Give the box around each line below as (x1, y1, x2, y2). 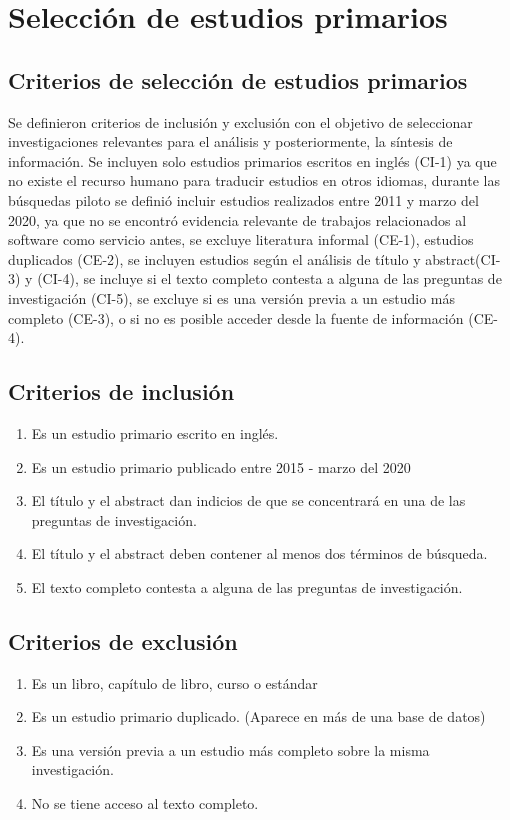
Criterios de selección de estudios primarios (8, 64, 468, 95)
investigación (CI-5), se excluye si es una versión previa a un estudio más (8, 287, 456, 308)
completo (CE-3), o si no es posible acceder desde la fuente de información (8, 307, 464, 328)
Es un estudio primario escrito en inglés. (31, 422, 279, 443)
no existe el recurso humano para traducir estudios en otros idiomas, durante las (8, 170, 500, 191)
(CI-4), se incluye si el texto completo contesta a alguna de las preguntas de (37, 268, 502, 289)
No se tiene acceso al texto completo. (31, 793, 259, 814)
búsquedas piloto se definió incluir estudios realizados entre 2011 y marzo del (8, 189, 479, 210)
